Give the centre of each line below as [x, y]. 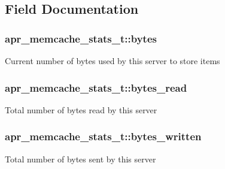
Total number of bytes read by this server [81, 109]
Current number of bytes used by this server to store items [113, 61]
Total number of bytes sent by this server [80, 159]
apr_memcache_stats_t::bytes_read [96, 87]
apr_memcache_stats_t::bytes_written [103, 136]
